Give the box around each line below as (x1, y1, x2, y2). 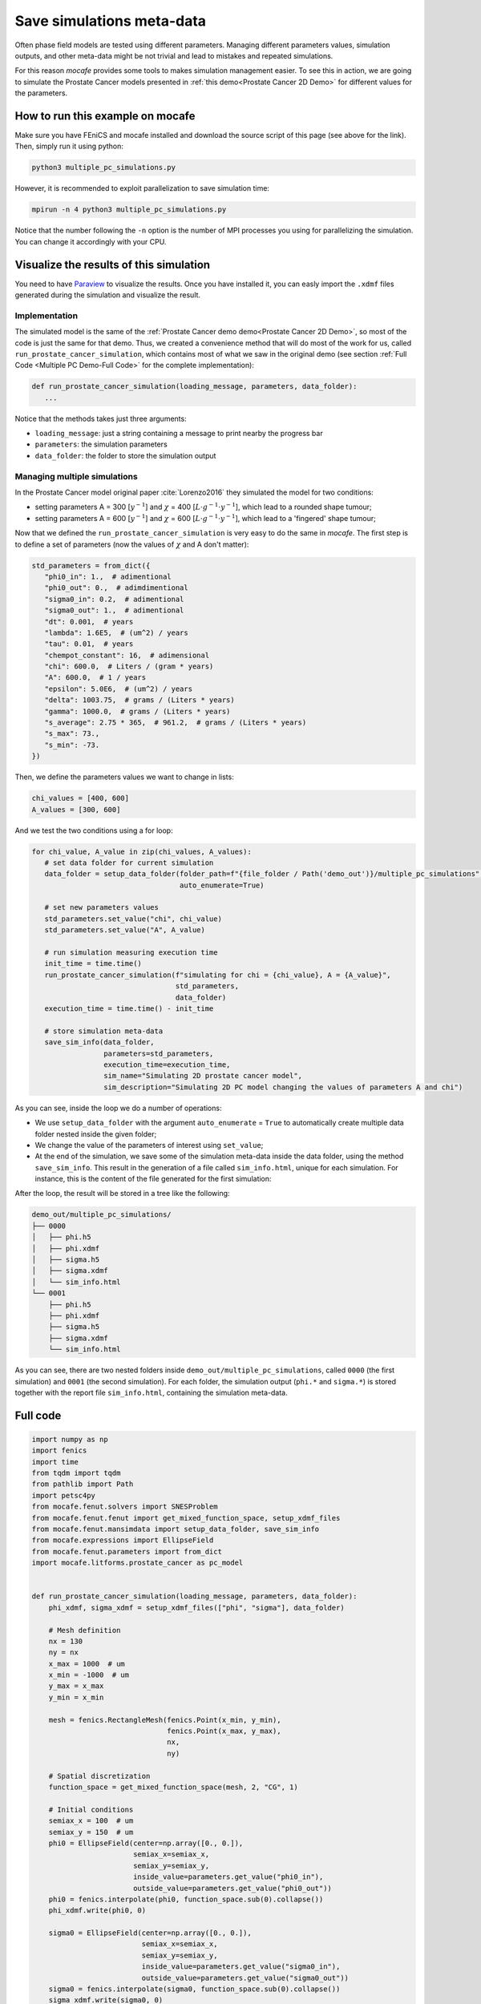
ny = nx (48, 1648, 79, 1657)
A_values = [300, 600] (31, 805, 121, 814)
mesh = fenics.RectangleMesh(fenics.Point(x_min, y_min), (48, 1715, 281, 1724)
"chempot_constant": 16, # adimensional (44, 650, 210, 660)
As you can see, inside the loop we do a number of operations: (14, 1103, 222, 1113)
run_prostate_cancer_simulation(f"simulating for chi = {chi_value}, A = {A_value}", (44, 970, 392, 980)
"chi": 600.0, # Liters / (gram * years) (44, 662, 214, 671)
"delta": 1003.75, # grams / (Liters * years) (44, 696, 236, 705)
